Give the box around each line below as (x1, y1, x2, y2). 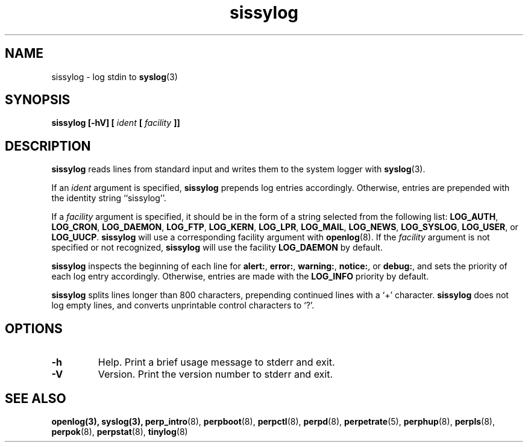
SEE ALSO (5, 390, 66, 406)
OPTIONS (5, 320, 63, 336)
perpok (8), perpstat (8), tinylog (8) (51, 426, 188, 437)
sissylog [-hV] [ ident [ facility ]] (51, 117, 180, 128)
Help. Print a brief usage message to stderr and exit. (98, 356, 335, 369)
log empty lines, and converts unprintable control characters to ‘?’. (51, 300, 315, 311)
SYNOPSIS (5, 92, 71, 108)
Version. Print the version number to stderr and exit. (98, 368, 333, 381)
